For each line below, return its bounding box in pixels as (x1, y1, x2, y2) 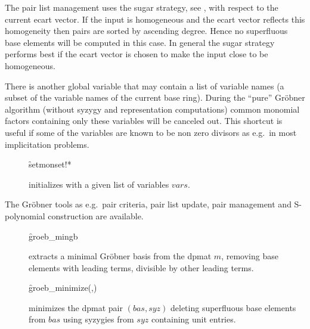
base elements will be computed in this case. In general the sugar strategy (5, 36, 275, 48)
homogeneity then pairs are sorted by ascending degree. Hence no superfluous (5, 24, 288, 37)
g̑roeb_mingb (29, 229, 78, 242)
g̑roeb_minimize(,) (29, 281, 97, 294)
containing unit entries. (151, 313, 236, 325)
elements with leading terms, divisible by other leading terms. (29, 261, 254, 274)
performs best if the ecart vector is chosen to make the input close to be (5, 48, 268, 60)
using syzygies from (63, 313, 134, 325)
